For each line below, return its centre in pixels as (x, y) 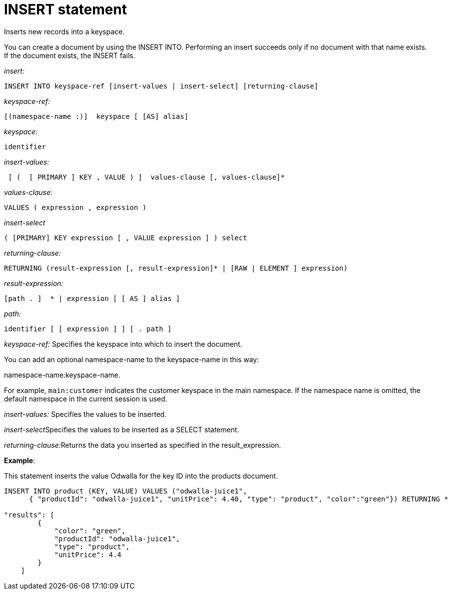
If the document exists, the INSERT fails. (70, 55)
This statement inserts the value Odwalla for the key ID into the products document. (141, 476)
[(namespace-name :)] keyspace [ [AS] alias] (96, 116)
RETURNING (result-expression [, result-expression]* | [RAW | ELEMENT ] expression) (176, 268)
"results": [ (29, 515)
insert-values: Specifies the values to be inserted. (85, 414)
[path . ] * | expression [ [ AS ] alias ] (92, 298)
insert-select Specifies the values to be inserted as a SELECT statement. (122, 429)
